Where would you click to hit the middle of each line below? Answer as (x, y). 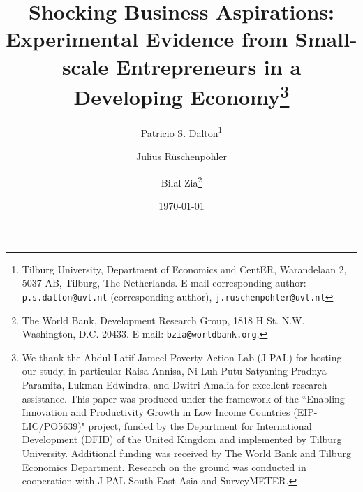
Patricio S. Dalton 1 (181, 132)
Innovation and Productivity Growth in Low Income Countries (156, 412)
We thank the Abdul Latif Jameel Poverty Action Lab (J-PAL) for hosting (182, 357)
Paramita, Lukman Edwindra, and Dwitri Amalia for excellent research (175, 384)
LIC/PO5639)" (53, 425)
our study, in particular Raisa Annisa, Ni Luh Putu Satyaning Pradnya (174, 371)
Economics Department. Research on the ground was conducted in (164, 466)
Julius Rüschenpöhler (181, 156)
